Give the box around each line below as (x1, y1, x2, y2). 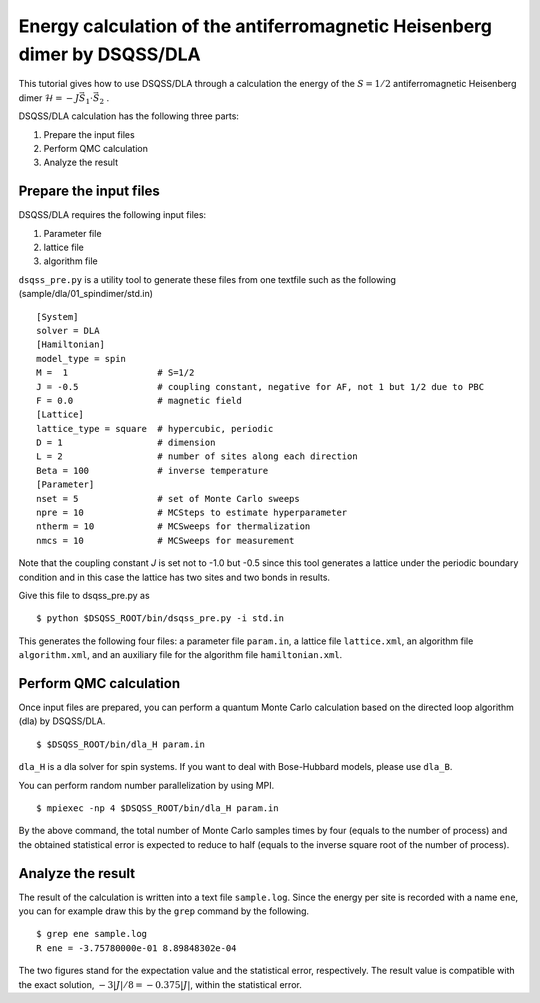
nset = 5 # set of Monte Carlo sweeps (36, 493, 300, 504)
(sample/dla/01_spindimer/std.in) (18, 288, 154, 300)
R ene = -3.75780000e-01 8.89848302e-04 (36, 942, 237, 954)
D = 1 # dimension (36, 437, 216, 449)
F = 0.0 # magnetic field (36, 395, 242, 406)
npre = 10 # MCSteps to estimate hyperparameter (36, 507, 348, 519)
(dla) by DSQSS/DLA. (18, 715, 106, 727)
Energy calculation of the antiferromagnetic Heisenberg (18, 15, 492, 37)
